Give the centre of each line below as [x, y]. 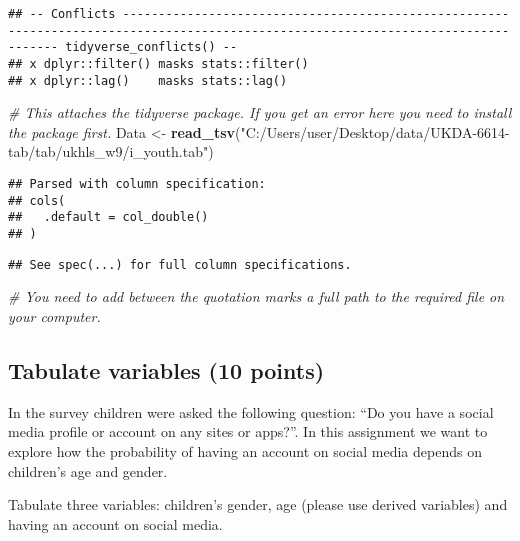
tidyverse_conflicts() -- [151, 47]
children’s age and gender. [88, 470]
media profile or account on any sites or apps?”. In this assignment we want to [248, 431]
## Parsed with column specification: [137, 184]
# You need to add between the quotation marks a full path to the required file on [256, 296]
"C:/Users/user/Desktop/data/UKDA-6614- [375, 131]
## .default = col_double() [108, 217]
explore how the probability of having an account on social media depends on [245, 450]
